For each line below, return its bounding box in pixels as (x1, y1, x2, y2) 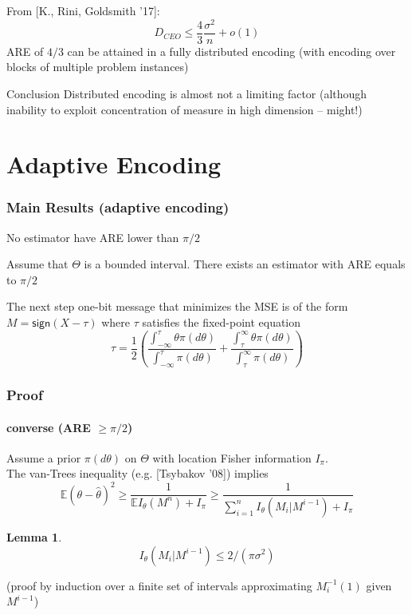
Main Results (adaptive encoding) (6, 197, 230, 217)
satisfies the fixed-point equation (142, 314, 301, 331)
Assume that (6, 256, 69, 272)
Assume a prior (6, 449, 81, 466)
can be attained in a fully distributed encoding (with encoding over (67, 42, 396, 59)
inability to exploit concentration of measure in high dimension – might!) (6, 101, 363, 117)
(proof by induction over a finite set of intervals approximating (6, 577, 312, 593)
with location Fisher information (152, 449, 312, 466)
